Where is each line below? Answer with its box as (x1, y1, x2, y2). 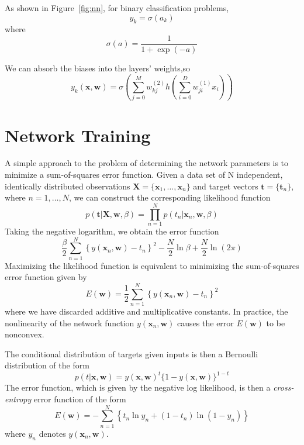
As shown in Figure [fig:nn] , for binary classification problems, (5, 2, 229, 13)
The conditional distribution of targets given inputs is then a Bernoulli (5, 347, 258, 360)
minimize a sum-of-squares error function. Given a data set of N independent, (5, 168, 283, 181)
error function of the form (33, 393, 126, 405)
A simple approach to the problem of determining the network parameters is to (5, 157, 289, 169)
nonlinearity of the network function (5, 316, 134, 329)
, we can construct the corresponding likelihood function (68, 191, 271, 203)
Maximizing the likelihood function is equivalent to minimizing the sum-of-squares (5, 259, 299, 271)
